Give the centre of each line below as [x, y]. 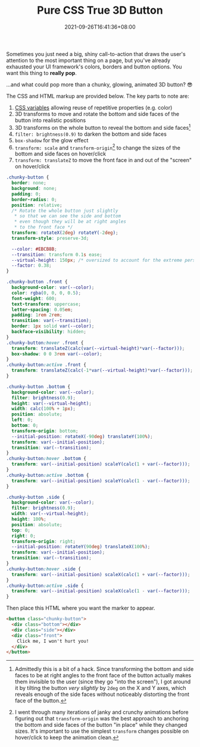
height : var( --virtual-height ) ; [52, 403]
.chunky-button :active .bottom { [48, 475]
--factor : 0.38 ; [32, 265]
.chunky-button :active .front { [46, 365]
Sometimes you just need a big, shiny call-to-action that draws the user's [96, 54]
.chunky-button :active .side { [45, 586]
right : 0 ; [24, 536]
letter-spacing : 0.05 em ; [42, 310]
